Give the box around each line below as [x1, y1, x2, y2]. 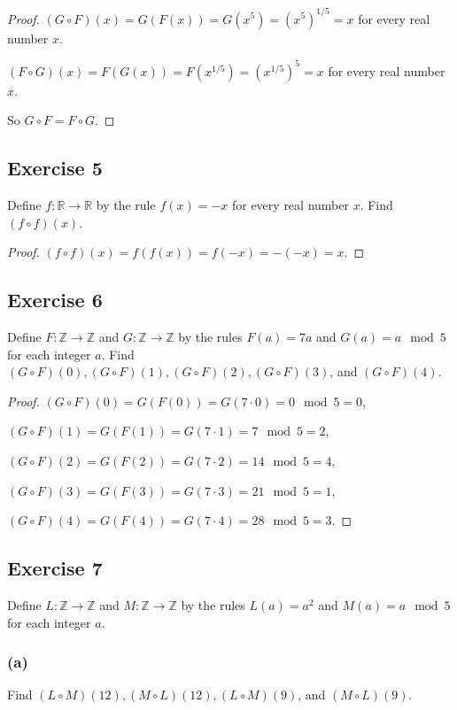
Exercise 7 [7, 554, 103, 582]
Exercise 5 [7, 154, 103, 181]
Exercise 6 [7, 286, 103, 313]
